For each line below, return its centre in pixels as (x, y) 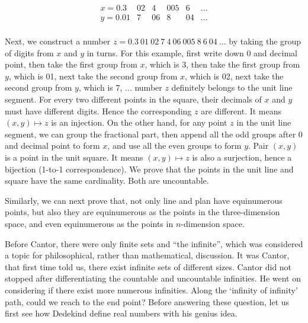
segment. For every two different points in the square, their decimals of (133, 99)
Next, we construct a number (58, 41)
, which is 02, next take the (234, 76)
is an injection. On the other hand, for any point (139, 122)
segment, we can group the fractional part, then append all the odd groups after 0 (154, 134)
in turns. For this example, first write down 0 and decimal (192, 52)
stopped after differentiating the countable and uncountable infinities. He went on (153, 278)
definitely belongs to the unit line (232, 87)
